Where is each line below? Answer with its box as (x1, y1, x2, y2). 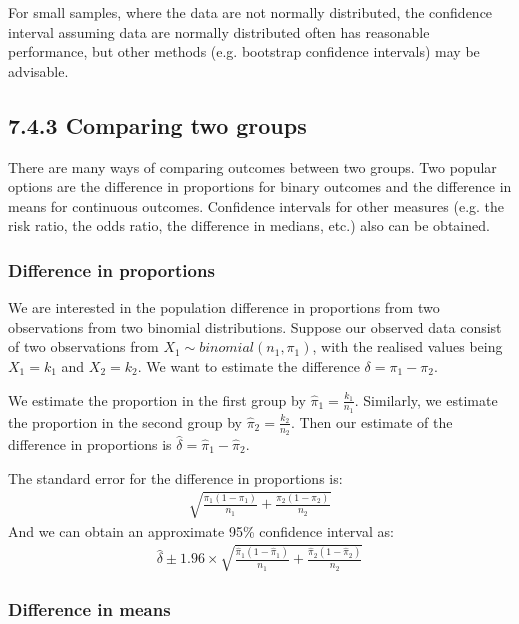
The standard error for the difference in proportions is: (8, 467, 343, 488)
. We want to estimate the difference (137, 355, 360, 376)
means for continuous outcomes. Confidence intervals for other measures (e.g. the (8, 195, 505, 216)
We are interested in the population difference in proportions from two (8, 297, 440, 318)
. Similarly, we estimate (354, 389, 498, 410)
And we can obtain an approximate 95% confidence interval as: (8, 520, 394, 541)
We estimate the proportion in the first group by (8, 389, 306, 410)
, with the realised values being (312, 336, 503, 357)
